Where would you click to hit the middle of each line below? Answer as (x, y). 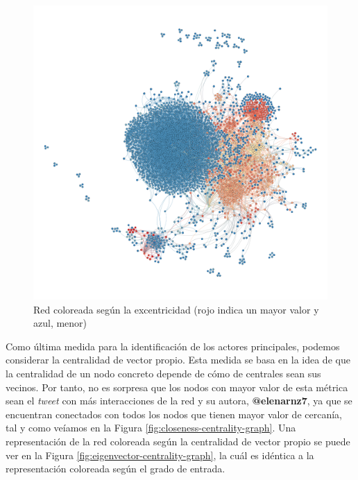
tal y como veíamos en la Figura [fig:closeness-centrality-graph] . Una (151, 428)
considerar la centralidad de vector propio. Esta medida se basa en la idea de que (178, 360)
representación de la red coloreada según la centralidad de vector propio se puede (178, 441)
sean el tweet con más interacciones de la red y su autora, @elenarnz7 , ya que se (179, 401)
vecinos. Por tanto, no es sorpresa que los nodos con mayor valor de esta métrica (177, 387)
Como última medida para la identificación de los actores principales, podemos (173, 346)
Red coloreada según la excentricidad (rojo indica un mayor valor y (176, 309)
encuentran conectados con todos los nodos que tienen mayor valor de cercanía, (174, 414)
